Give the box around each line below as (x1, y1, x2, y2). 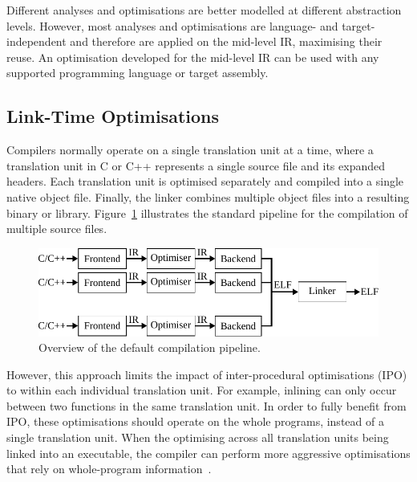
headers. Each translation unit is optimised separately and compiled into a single (6, 173, 404, 190)
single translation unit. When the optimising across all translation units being (6, 429, 389, 446)
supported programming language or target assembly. (6, 64, 269, 81)
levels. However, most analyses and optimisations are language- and (6, 17, 338, 34)
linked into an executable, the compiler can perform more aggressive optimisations (6, 444, 411, 461)
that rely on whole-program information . (6, 460, 212, 477)
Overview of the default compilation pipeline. (38, 339, 261, 356)
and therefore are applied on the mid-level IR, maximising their (70, 33, 383, 50)
